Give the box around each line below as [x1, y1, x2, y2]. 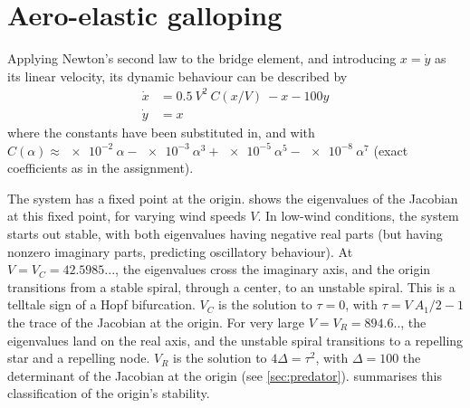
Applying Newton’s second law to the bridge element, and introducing [7, 49, 397, 68]
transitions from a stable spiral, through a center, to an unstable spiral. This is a [7, 277, 456, 296]
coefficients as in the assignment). [7, 158, 194, 177]
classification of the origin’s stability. [7, 384, 210, 403]
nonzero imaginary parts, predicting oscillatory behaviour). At [7, 242, 353, 261]
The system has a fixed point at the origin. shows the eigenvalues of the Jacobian [7, 188, 458, 207]
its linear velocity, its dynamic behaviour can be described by [7, 66, 348, 85]
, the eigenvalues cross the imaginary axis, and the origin [115, 260, 431, 279]
